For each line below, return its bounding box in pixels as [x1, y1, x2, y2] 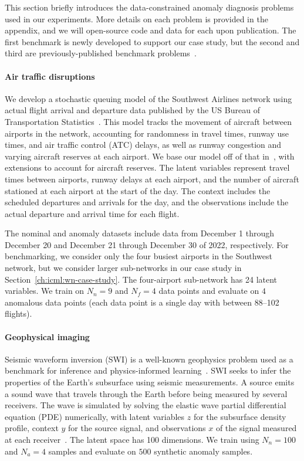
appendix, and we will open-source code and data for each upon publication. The [5, 24, 296, 36]
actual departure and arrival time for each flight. [5, 207, 180, 219]
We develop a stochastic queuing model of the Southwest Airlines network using [5, 92, 292, 104]
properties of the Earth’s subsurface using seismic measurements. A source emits [5, 376, 295, 388]
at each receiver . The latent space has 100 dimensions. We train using [5, 433, 259, 445]
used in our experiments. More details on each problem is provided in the [5, 12, 268, 25]
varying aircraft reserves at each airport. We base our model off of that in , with [5, 150, 295, 162]
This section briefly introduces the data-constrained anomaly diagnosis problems [5, 1, 294, 13]
